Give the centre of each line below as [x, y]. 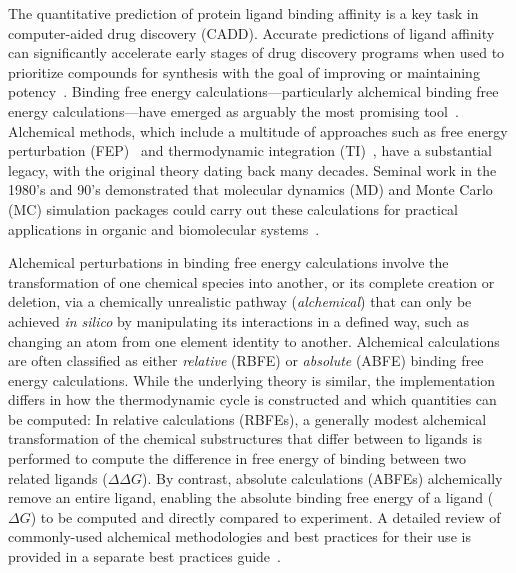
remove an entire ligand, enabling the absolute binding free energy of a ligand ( [251, 497]
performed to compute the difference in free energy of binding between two [237, 458]
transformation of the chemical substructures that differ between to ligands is [245, 438]
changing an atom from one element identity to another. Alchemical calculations [254, 340]
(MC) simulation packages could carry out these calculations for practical [233, 208]
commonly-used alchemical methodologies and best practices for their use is [239, 536]
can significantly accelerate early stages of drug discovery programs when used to [256, 52]
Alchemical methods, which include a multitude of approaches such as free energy [258, 130]
